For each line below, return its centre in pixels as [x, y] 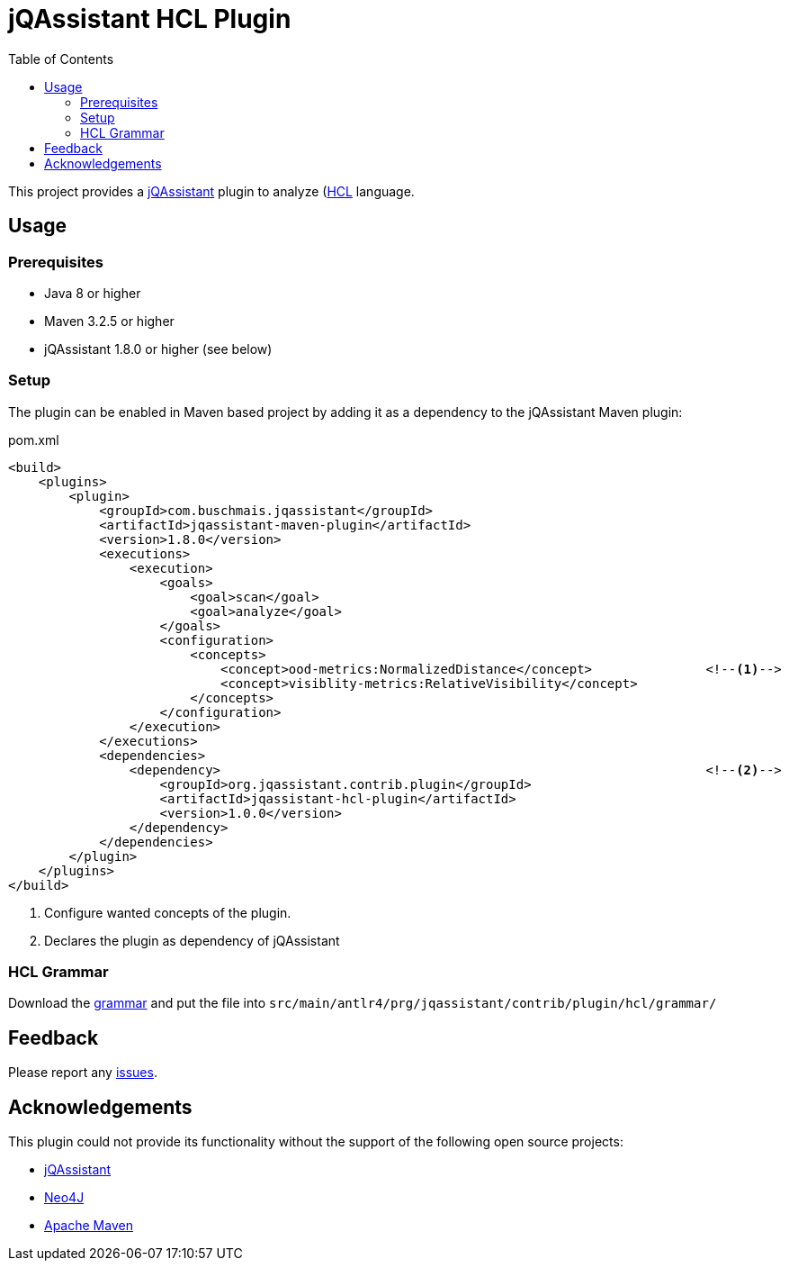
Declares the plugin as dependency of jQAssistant [192, 940]
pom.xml [34, 439]
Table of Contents [61, 59]
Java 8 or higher [93, 293]
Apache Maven [89, 1226]
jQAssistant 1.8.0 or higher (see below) [158, 349]
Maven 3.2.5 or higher [109, 321]
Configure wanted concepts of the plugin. [168, 912]
